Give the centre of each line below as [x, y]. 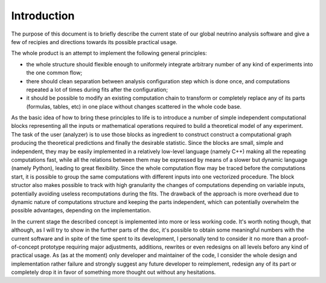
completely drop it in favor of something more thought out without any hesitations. [113, 272]
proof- [301, 238]
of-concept [25, 247]
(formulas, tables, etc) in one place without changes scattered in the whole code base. [134, 106]
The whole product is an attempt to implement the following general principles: [109, 53]
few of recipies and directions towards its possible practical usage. [94, 42]
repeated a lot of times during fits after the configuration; [97, 89]
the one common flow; [54, 73]
